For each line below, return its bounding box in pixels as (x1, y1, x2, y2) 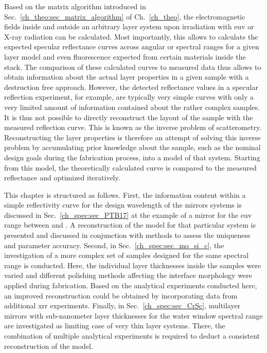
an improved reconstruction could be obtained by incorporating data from (4, 290, 238, 301)
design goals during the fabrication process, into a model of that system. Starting (4, 152, 260, 162)
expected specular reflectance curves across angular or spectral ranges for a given (4, 41, 259, 52)
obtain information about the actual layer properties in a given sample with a (4, 71, 249, 82)
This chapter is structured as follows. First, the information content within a (4, 189, 246, 200)
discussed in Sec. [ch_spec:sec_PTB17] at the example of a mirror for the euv (4, 209, 252, 220)
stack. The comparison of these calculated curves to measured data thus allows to (4, 61, 261, 72)
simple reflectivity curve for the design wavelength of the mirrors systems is (4, 199, 242, 210)
